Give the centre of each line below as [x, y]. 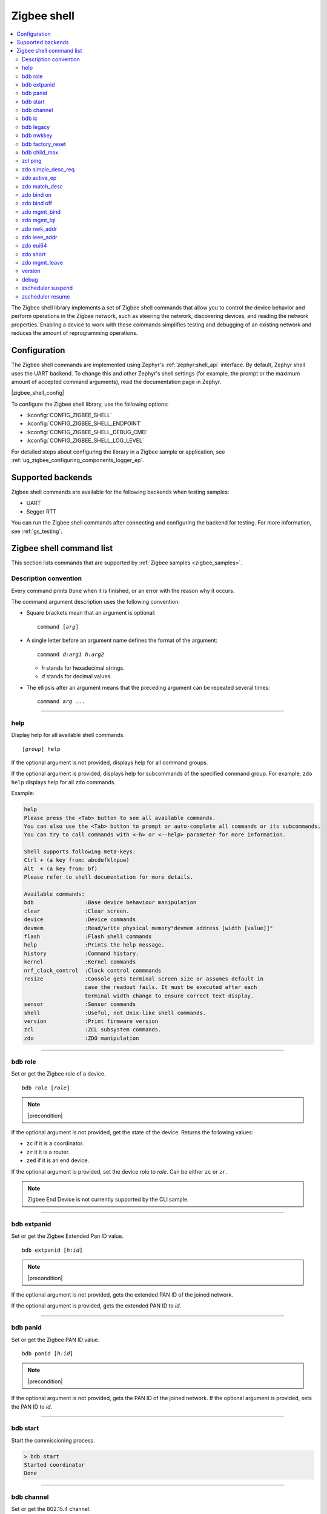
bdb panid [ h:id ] [48, 1353]
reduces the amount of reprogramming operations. [74, 333]
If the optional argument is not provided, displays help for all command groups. [110, 762]
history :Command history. [81, 953]
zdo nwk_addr [40, 229]
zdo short [34, 254]
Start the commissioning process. [53, 1440]
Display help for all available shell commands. [68, 735]
